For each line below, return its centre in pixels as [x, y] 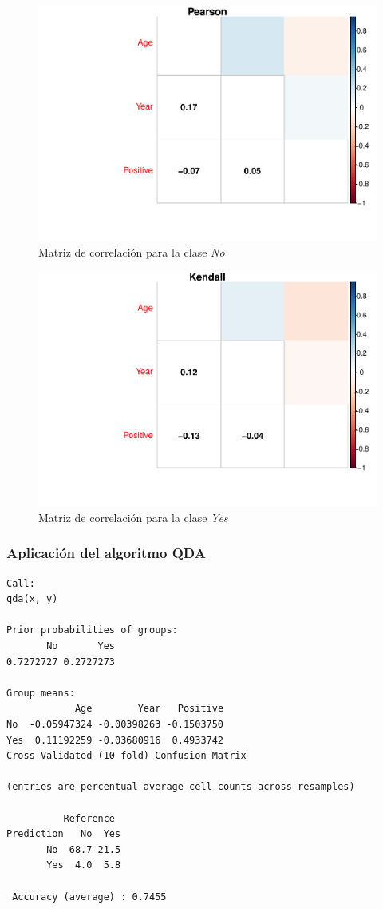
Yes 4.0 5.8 [84, 865]
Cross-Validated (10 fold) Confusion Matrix [126, 756]
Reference [89, 818]
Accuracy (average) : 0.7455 [89, 897]
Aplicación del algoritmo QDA [106, 553]
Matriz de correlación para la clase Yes [133, 517]
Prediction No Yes [64, 834]
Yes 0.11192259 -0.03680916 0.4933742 [115, 740]
